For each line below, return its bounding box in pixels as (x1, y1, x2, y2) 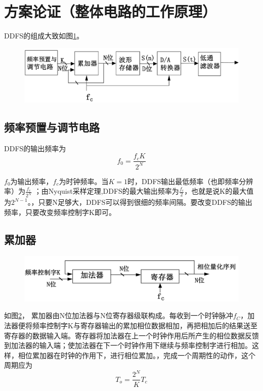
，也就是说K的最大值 (184, 186, 254, 196)
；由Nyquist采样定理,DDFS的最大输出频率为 (34, 186, 179, 196)
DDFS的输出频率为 (4, 143, 66, 153)
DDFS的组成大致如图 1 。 (4, 30, 84, 41)
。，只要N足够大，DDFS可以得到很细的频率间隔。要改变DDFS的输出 (27, 197, 252, 207)
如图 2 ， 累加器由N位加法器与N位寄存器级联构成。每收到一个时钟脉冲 (4, 310, 233, 321)
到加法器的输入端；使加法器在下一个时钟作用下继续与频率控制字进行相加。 (4, 340, 252, 351)
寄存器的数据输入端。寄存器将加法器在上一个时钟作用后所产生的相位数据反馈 (4, 330, 259, 340)
